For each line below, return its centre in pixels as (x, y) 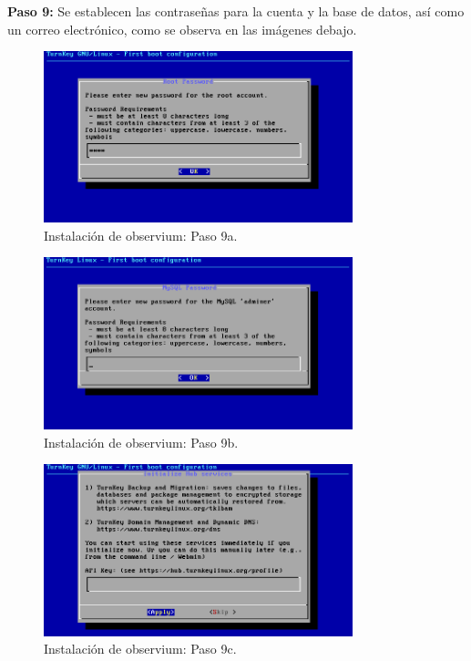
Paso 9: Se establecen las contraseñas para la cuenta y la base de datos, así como (236, 11)
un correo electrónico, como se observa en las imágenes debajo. (182, 29)
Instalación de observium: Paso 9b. (141, 442)
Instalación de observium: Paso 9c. (140, 649)
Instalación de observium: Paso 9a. (141, 235)
